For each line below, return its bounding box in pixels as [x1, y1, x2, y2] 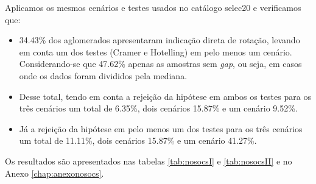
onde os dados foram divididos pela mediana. [19, 69, 188, 82]
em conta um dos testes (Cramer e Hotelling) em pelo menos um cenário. [19, 45, 292, 58]
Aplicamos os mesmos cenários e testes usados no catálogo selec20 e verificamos [5, 1, 301, 13]
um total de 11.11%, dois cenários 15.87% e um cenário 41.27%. [19, 134, 257, 147]
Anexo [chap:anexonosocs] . [5, 166, 104, 179]
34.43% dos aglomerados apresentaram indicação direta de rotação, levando [19, 34, 300, 46]
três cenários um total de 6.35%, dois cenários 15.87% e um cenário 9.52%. [19, 102, 298, 115]
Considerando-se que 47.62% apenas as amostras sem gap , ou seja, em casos [19, 57, 302, 70]
